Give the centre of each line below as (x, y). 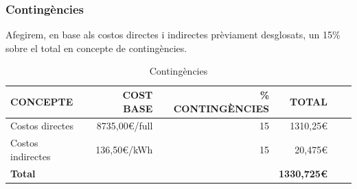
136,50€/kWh (124, 150)
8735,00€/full (125, 126)
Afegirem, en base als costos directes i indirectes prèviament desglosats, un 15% (173, 35)
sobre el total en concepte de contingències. (96, 48)
